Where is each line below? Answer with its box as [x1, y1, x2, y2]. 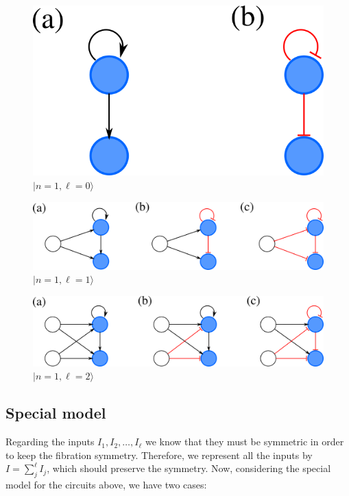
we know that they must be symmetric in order [145, 434, 344, 449]
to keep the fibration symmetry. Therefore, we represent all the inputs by [5, 447, 313, 462]
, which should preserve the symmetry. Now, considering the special [47, 461, 331, 475]
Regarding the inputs [5, 434, 95, 449]
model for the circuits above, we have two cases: [5, 478, 207, 492]
